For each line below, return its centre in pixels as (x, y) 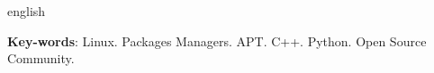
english (27, 11)
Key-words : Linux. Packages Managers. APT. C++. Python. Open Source (217, 41)
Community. (41, 58)
